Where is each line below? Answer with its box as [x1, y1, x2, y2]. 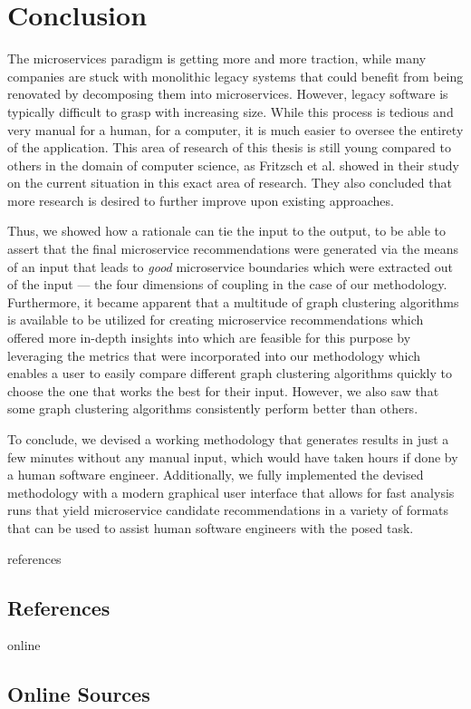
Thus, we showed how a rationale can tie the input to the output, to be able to [7, 221, 446, 240]
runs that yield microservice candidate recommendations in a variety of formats [7, 500, 449, 520]
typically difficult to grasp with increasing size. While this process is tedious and [7, 102, 454, 121]
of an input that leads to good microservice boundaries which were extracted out [7, 257, 454, 276]
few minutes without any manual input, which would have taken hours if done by [7, 447, 458, 466]
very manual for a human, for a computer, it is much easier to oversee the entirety [7, 120, 464, 139]
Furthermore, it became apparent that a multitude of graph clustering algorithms [7, 292, 459, 311]
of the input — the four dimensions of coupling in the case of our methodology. [7, 275, 447, 294]
